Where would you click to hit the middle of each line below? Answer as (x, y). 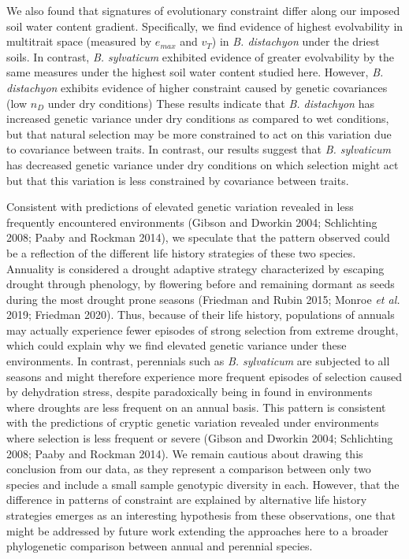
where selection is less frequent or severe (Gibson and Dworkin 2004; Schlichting (200, 438)
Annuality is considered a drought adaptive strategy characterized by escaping (195, 268)
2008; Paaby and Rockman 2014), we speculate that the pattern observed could (198, 237)
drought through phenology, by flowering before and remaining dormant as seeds (201, 284)
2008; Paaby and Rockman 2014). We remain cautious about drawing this (185, 453)
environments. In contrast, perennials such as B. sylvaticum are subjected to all (198, 361)
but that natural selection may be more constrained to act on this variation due (199, 133)
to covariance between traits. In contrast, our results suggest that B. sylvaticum (199, 149)
